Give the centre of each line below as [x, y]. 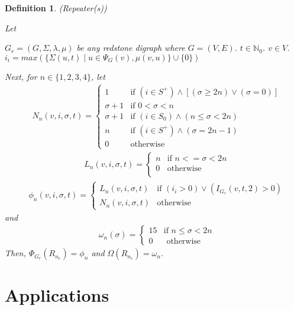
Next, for [21, 76]
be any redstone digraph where [131, 48]
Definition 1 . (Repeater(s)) [56, 8]
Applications [57, 295]
